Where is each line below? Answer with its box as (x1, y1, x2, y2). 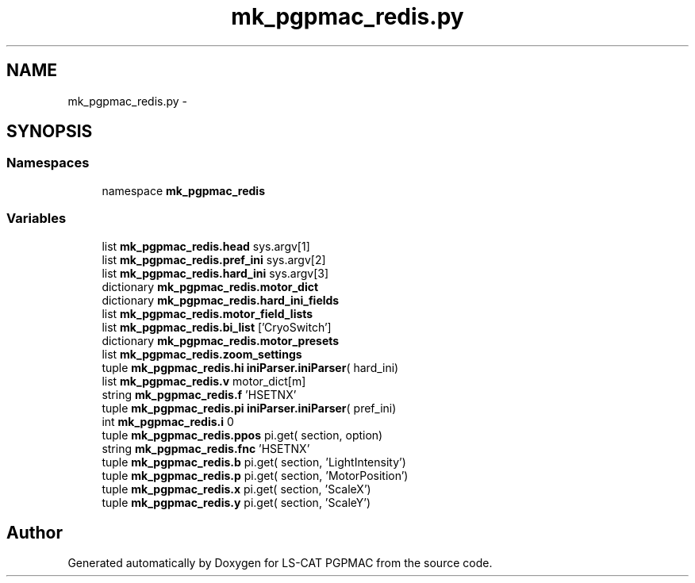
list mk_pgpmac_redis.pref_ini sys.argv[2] (102, 252, 326, 267)
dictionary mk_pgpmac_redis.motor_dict (102, 279, 319, 293)
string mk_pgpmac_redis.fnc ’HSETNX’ (102, 441, 310, 455)
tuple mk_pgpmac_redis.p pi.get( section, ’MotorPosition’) (102, 468, 409, 482)
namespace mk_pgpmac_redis (102, 183, 265, 198)
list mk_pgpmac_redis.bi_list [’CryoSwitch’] (102, 320, 332, 334)
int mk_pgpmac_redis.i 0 (102, 414, 234, 428)
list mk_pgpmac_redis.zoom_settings (102, 347, 302, 361)
